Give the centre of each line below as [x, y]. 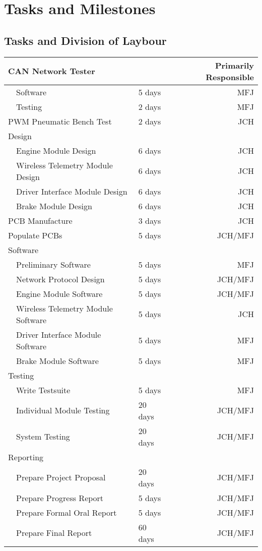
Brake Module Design [54, 206]
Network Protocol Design [60, 279]
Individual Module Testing [63, 410]
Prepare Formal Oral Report [67, 512]
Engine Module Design [56, 150]
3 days [150, 220]
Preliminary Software [53, 264]
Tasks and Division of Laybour [85, 40]
